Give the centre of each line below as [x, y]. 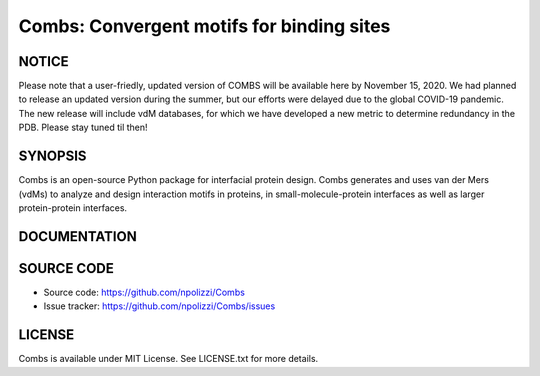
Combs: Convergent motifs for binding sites [204, 26]
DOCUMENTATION [77, 236]
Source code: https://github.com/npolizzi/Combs [144, 292]
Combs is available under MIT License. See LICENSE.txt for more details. [168, 359]
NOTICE [43, 61]
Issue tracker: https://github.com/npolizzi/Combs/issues [159, 306]
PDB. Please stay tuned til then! [83, 127]
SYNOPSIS [52, 156]
